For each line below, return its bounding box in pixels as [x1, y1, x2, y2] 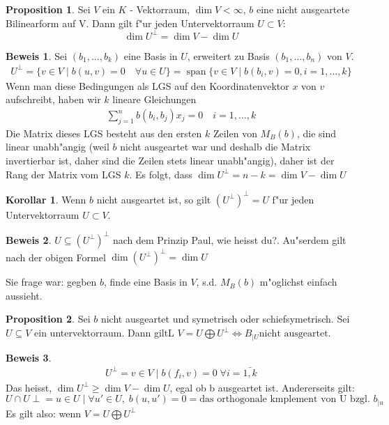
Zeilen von [213, 125, 257, 140]
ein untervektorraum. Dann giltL [34, 325, 174, 340]
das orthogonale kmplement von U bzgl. [199, 394, 370, 405]
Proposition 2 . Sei [6, 311, 91, 326]
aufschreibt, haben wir [6, 92, 101, 107]
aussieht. [6, 288, 43, 302]
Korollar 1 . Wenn [6, 192, 86, 206]
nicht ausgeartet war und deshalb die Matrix [120, 139, 311, 154]
